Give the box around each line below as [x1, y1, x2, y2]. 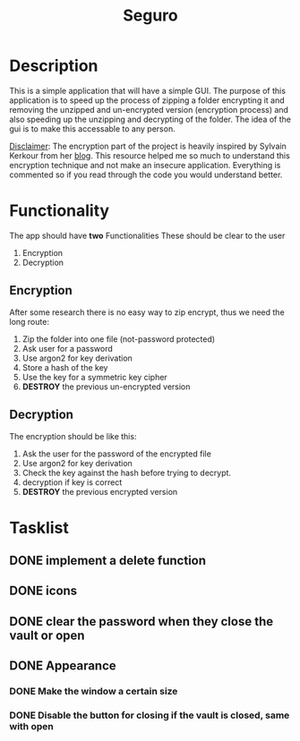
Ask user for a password [21, 343, 114, 353]
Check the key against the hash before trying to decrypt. [21, 467, 231, 478]
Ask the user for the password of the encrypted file [21, 448, 212, 459]
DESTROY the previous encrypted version [21, 486, 178, 497]
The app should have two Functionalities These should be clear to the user [9, 230, 286, 241]
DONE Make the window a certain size [9, 686, 178, 698]
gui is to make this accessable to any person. [9, 123, 176, 134]
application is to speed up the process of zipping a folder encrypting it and [9, 95, 285, 106]
